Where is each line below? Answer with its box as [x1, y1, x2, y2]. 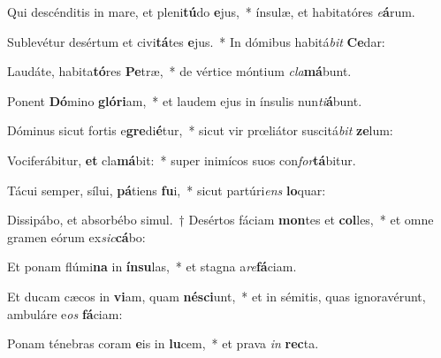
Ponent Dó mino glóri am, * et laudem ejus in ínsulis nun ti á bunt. [7, 91, 362, 110]
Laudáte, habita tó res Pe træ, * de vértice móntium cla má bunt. [7, 62, 352, 80]
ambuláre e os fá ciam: [7, 304, 123, 323]
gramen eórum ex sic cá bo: [7, 227, 146, 246]
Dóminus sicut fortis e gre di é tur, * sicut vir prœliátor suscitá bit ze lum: [7, 121, 393, 140]
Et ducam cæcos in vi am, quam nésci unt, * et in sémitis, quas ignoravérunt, [7, 286, 426, 305]
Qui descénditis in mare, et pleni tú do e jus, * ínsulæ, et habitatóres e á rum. [7, 3, 415, 20]
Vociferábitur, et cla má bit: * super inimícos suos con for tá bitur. [7, 150, 356, 169]
